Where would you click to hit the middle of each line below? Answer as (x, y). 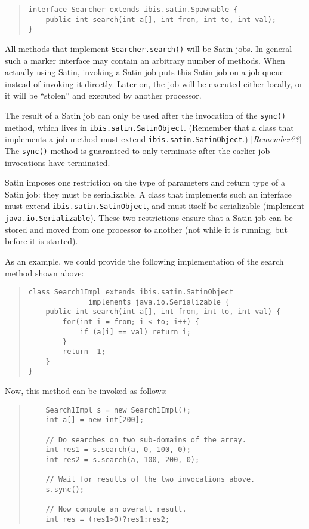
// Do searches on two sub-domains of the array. (146, 440)
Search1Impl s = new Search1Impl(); (118, 410)
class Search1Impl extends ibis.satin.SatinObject (131, 292)
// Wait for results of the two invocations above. (150, 480)
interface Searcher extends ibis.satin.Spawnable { (133, 10)
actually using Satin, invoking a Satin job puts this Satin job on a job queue (144, 72)
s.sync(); (65, 489)
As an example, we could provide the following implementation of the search (144, 261)
